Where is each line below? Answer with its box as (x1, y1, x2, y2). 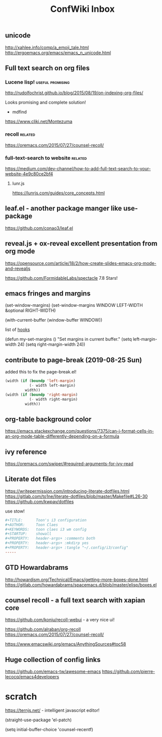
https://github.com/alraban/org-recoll (5, 626, 81, 632)
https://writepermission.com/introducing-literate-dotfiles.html (5, 488, 130, 494)
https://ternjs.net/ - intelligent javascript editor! (5, 707, 100, 713)
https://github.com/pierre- (102, 668, 156, 674)
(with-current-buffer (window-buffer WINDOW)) (5, 317, 103, 323)
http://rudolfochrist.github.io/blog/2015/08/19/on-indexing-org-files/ (5, 90, 143, 96)
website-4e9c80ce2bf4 (5, 171, 53, 177)
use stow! (5, 508, 25, 514)
